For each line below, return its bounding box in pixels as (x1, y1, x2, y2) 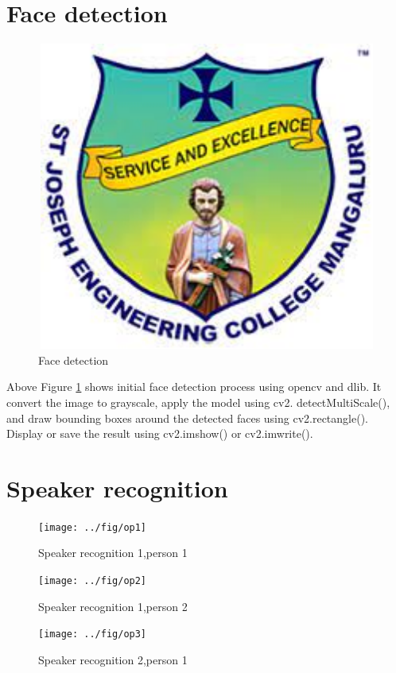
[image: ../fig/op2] (38, 575, 147, 587)
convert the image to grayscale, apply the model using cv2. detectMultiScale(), (6, 393, 390, 410)
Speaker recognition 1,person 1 (38, 544, 188, 561)
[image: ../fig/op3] (38, 629, 147, 640)
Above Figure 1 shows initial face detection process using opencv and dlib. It (6, 378, 382, 395)
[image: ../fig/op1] (38, 521, 147, 533)
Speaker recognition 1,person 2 (38, 598, 188, 614)
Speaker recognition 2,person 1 (38, 651, 188, 667)
